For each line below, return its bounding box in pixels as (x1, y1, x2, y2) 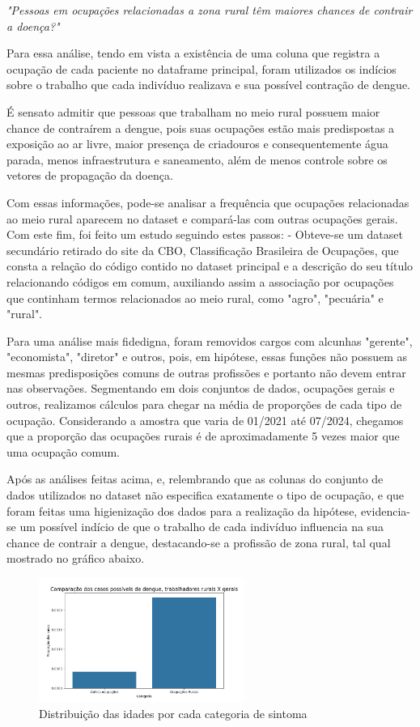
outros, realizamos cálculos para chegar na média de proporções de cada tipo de (6, 396, 402, 413)
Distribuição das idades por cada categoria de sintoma (39, 704, 308, 721)
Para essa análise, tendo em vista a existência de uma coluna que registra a (6, 45, 380, 62)
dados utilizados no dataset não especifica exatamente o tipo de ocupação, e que (6, 487, 405, 504)
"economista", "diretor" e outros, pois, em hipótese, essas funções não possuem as (6, 348, 408, 365)
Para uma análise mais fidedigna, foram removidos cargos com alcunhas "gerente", (6, 332, 413, 349)
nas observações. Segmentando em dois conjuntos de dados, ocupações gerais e (6, 380, 395, 397)
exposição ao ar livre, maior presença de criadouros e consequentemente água (6, 135, 388, 152)
